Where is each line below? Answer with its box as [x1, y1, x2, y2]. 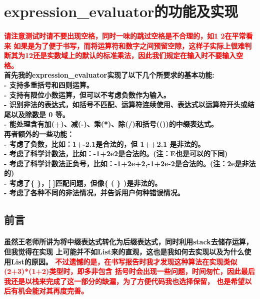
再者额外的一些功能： [4, 128, 74, 139]
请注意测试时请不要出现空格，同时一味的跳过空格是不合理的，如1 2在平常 [4, 30, 246, 41]
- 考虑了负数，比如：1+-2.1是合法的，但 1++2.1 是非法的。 [4, 138, 205, 149]
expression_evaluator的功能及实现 [4, 1, 238, 22]
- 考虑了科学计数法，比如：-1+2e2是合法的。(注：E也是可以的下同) [4, 148, 228, 159]
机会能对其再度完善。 [17, 285, 88, 296]
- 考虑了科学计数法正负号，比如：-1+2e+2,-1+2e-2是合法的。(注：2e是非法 [4, 158, 256, 168]
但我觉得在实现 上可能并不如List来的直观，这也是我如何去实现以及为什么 [4, 246, 244, 257]
